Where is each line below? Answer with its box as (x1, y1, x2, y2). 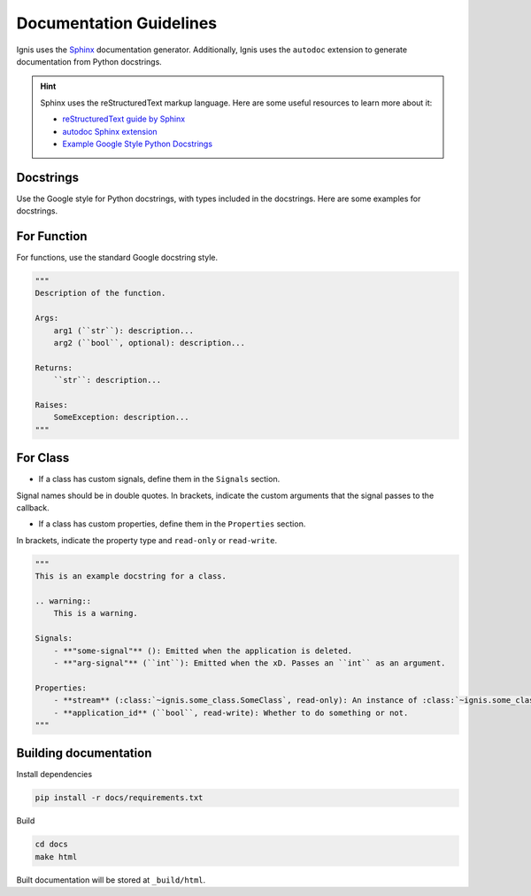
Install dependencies (16, 769, 93, 780)
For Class (16, 450, 70, 465)
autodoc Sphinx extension (62, 126, 158, 136)
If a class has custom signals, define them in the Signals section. (38, 474, 281, 485)
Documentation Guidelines (16, 13, 218, 33)
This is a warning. (53, 608, 139, 619)
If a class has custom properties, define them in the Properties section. (38, 518, 306, 529)
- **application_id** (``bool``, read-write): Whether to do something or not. (53, 707, 409, 718)
